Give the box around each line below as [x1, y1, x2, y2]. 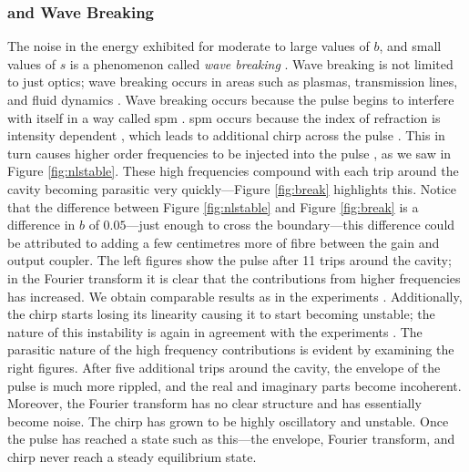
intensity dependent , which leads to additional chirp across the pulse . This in [7, 126, 445, 145]
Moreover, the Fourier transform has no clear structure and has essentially [7, 394, 422, 413]
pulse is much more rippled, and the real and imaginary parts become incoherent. [7, 375, 462, 395]
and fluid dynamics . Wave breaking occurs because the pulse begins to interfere [7, 90, 454, 108]
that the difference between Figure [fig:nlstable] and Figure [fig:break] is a [7, 197, 419, 216]
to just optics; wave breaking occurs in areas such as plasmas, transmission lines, [7, 72, 458, 91]
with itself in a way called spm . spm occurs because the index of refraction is [7, 108, 441, 127]
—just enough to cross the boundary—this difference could [126, 215, 455, 234]
